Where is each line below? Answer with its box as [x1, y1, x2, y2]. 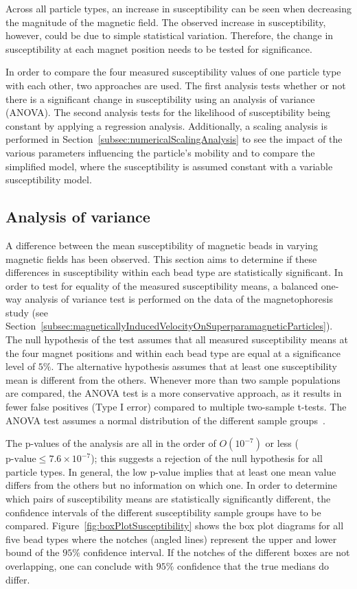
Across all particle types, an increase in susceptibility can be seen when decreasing [5, 1, 352, 15]
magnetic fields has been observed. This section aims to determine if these [5, 251, 317, 266]
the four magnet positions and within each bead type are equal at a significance [5, 345, 341, 360]
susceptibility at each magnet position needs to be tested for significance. [5, 41, 312, 56]
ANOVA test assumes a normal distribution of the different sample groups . [5, 413, 325, 427]
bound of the [5, 545, 60, 559]
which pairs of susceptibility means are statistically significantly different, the [5, 492, 331, 506]
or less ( [265, 436, 299, 450]
